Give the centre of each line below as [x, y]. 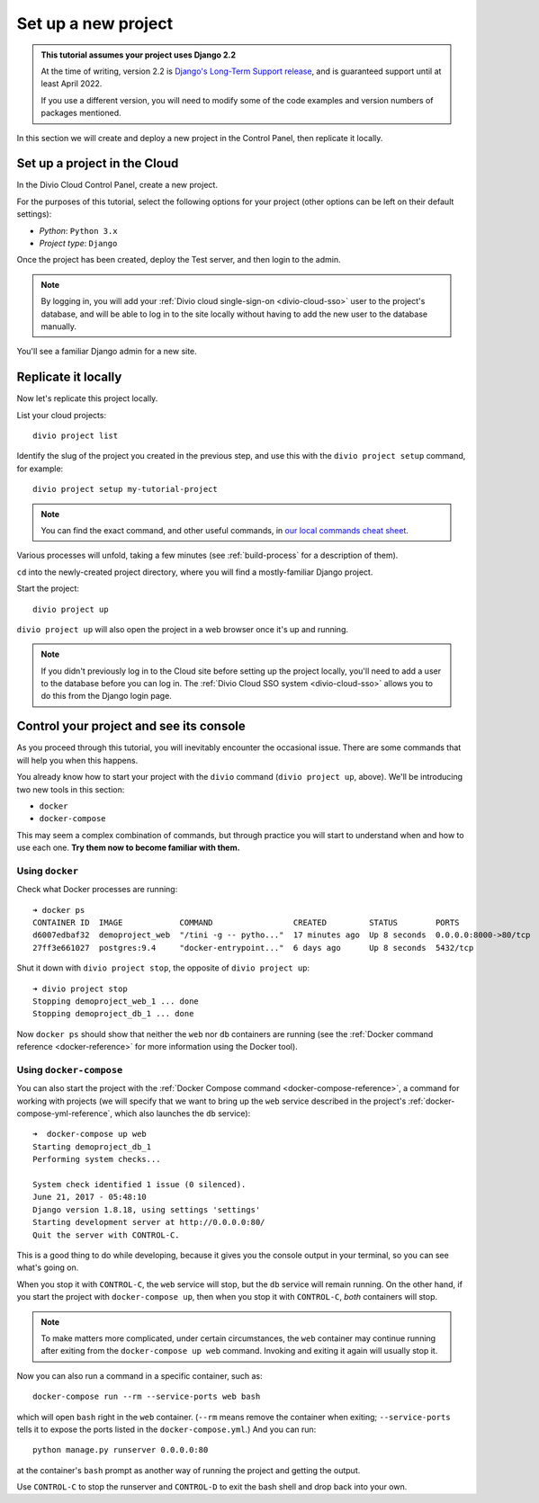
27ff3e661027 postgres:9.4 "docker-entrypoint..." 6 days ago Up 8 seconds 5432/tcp [253, 948]
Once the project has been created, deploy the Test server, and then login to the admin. [179, 260]
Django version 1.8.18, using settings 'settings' [147, 1209]
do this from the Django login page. [107, 696]
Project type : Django [78, 243]
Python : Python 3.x [78, 230]
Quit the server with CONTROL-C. [106, 1235]
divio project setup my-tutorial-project [125, 489]
